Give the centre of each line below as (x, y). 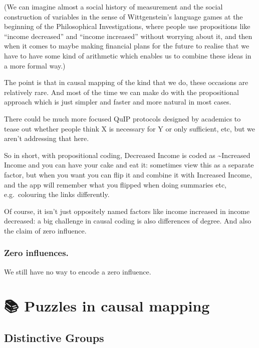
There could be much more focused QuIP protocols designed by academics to (122, 118)
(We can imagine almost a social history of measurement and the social (113, 6)
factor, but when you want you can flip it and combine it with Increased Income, (128, 174)
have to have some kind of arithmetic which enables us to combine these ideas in (128, 55)
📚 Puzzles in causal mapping (107, 306)
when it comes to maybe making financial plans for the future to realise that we (127, 46)
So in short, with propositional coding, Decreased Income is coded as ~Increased (127, 155)
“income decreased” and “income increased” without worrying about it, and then (128, 36)
